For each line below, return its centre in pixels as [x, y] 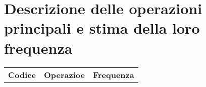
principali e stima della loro [102, 28]
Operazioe [64, 74]
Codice [22, 74]
